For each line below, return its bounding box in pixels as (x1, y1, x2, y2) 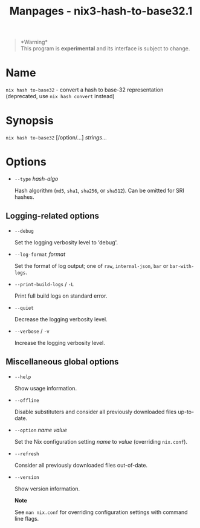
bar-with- (169, 263, 195, 269)
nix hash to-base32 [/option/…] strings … (5, 134, 107, 141)
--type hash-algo (14, 175, 59, 182)
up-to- (177, 408, 195, 415)
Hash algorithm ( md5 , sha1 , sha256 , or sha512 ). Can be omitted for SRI (14, 187, 185, 194)
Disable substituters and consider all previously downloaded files (14, 408, 176, 415)
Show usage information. (14, 384, 77, 392)
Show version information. (14, 485, 80, 492)
